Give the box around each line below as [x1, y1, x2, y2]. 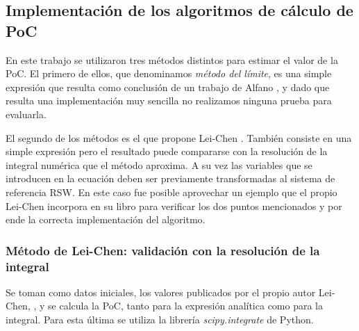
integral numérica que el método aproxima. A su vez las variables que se [6, 157, 312, 172]
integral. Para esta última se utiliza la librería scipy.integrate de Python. [6, 312, 314, 327]
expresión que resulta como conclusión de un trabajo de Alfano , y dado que [6, 79, 330, 94]
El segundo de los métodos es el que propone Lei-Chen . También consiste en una [6, 130, 352, 145]
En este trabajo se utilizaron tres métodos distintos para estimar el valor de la [6, 52, 338, 67]
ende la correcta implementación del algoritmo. [6, 212, 206, 227]
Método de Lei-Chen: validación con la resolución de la [6, 241, 320, 259]
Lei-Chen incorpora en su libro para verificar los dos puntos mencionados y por [6, 198, 342, 213]
